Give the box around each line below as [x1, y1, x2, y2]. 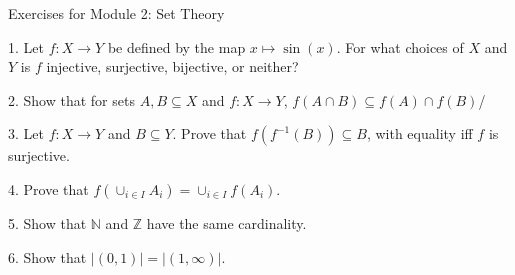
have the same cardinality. [146, 212, 307, 233]
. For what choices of [336, 36, 464, 57]
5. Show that [8, 212, 87, 233]
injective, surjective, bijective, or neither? [46, 56, 299, 77]
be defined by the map [107, 36, 246, 57]
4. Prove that [8, 178, 89, 199]
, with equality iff [366, 123, 473, 144]
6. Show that [8, 246, 87, 267]
